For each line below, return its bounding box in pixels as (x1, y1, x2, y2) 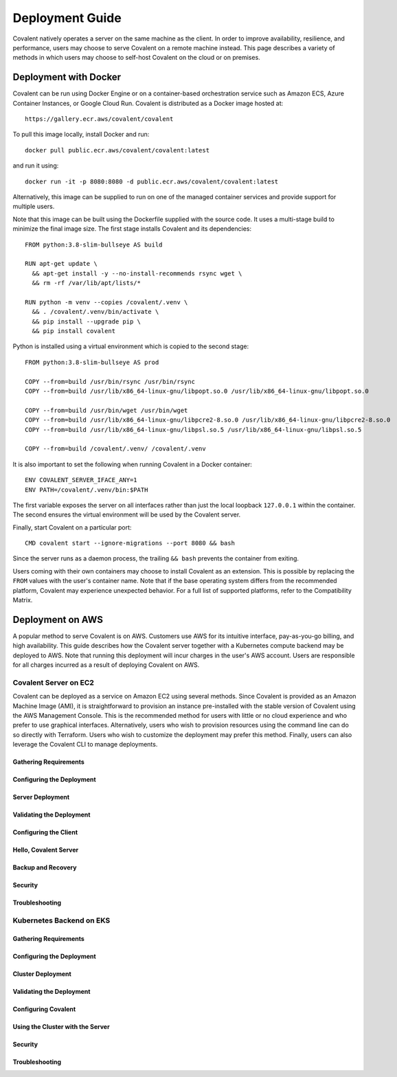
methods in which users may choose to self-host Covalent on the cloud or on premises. (12, 54, 260, 62)
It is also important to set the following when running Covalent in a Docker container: (12, 460, 252, 468)
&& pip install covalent (32, 327, 116, 335)
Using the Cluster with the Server (12, 1022, 110, 1030)
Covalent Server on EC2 (12, 677, 94, 687)
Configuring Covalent (12, 1005, 76, 1013)
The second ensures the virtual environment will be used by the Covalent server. (12, 510, 241, 519)
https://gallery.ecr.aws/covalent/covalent (25, 115, 174, 123)
